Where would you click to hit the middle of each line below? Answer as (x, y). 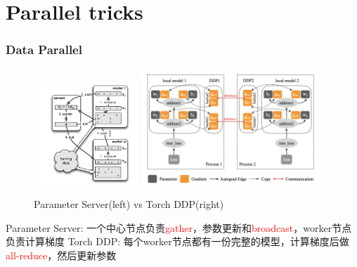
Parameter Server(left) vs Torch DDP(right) (129, 204)
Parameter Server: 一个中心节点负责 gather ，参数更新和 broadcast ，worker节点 (179, 227)
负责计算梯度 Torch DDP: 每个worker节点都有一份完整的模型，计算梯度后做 (177, 241)
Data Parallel (44, 50)
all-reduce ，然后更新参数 (61, 255)
